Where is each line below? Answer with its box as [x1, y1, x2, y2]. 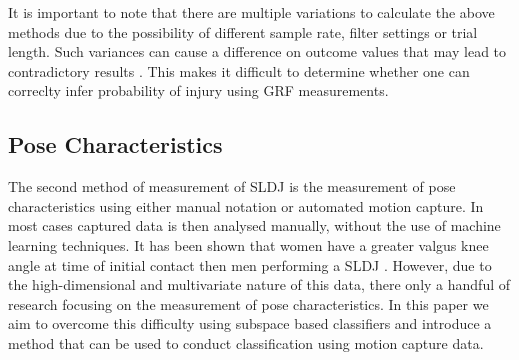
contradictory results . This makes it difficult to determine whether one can [8, 60, 470, 81]
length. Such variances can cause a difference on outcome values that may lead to [8, 41, 507, 62]
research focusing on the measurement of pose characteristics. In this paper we [8, 293, 489, 314]
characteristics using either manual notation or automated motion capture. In [8, 195, 484, 216]
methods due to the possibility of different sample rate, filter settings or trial [8, 21, 478, 42]
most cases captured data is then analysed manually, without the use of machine [8, 215, 501, 236]
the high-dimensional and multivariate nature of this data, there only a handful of [8, 274, 511, 295]
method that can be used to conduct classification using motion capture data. [8, 332, 484, 353]
